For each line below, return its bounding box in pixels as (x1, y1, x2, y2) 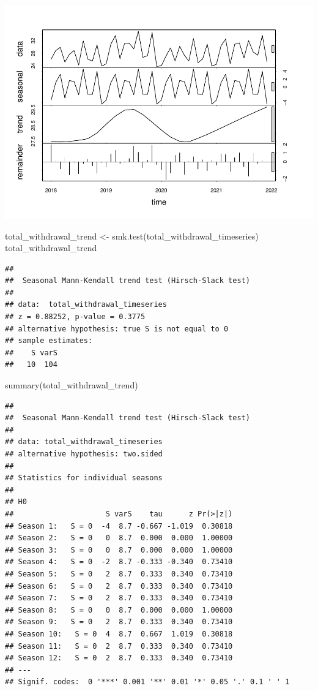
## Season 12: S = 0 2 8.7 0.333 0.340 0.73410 (5, 654, 233, 663)
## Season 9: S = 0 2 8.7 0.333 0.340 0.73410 (5, 617, 233, 627)
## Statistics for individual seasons (5, 474, 163, 483)
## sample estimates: (5, 336, 93, 345)
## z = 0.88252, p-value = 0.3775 (5, 312, 146, 322)
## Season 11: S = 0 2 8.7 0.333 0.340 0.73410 (5, 641, 233, 651)
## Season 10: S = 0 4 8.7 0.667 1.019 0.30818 (5, 629, 233, 638)
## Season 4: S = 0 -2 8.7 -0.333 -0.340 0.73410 (5, 557, 233, 567)
